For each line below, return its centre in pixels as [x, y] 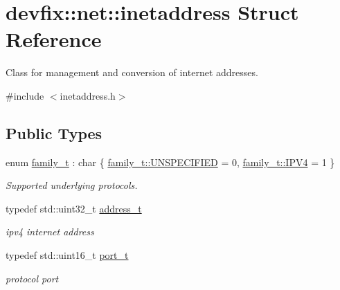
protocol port [32, 278]
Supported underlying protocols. [72, 185]
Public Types [54, 133]
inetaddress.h [88, 95]
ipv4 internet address [50, 232]
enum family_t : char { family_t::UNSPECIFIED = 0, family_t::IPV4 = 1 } [170, 162]
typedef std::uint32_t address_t [74, 208]
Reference [54, 39]
